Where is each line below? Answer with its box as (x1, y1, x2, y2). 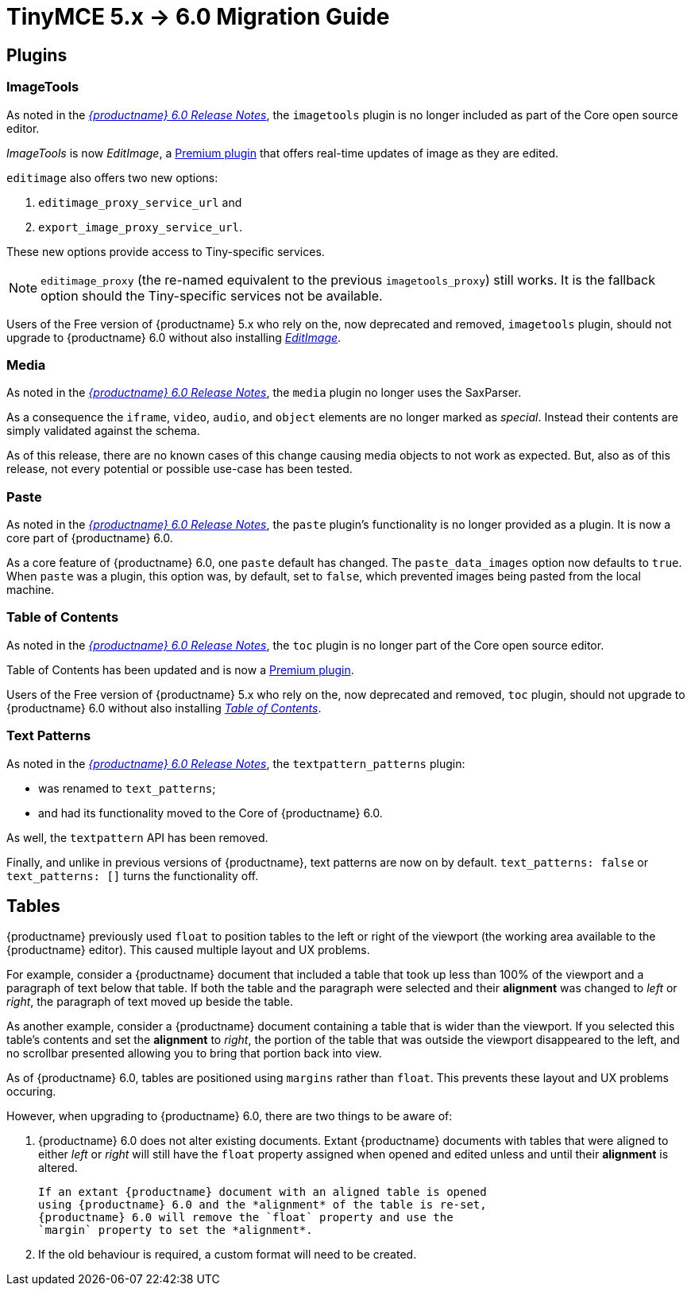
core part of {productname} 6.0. (6, 531, 173, 545)
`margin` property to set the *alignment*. (38, 1224, 313, 1237)
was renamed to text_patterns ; (38, 781, 216, 795)
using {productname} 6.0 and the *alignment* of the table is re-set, (38, 1198, 487, 1212)
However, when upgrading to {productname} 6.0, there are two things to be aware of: (6, 1109, 453, 1123)
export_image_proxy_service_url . (38, 219, 242, 234)
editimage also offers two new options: (6, 170, 218, 184)
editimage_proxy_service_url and (38, 195, 242, 209)
